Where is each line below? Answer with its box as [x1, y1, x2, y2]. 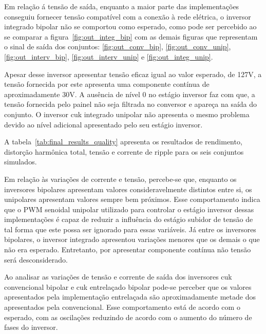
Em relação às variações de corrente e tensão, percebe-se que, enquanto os [4, 173, 237, 184]
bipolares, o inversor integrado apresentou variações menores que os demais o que [4, 234, 260, 245]
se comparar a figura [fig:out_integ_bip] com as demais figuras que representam [4, 31, 258, 42]
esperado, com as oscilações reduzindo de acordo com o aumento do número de [4, 311, 252, 322]
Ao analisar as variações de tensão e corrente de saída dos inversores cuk [4, 271, 232, 282]
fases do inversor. [4, 322, 58, 332]
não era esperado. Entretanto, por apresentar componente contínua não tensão [4, 244, 251, 255]
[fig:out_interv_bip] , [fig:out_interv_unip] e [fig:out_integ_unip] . [4, 51, 213, 62]
